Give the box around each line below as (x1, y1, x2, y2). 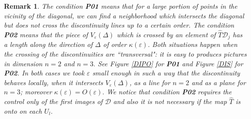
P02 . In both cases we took (4, 68, 85, 78)
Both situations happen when (152, 39, 237, 49)
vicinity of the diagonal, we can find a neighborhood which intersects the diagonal (4, 10, 244, 20)
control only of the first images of (4, 96, 103, 106)
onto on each (4, 105, 42, 116)
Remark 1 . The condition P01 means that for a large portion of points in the (4, 1, 237, 11)
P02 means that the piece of (4, 30, 88, 39)
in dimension (4, 58, 43, 68)
